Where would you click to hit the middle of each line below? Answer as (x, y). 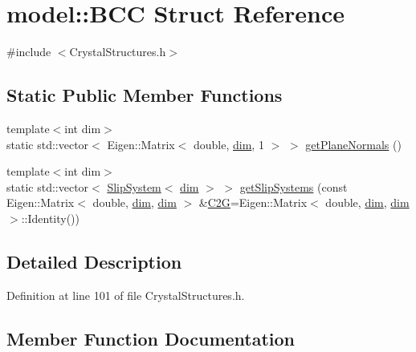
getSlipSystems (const (294, 186)
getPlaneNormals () (353, 144)
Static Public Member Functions (145, 95)
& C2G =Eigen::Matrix (253, 202)
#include (29, 52)
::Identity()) (51, 218)
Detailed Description (94, 261)
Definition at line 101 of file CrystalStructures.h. (126, 295)
